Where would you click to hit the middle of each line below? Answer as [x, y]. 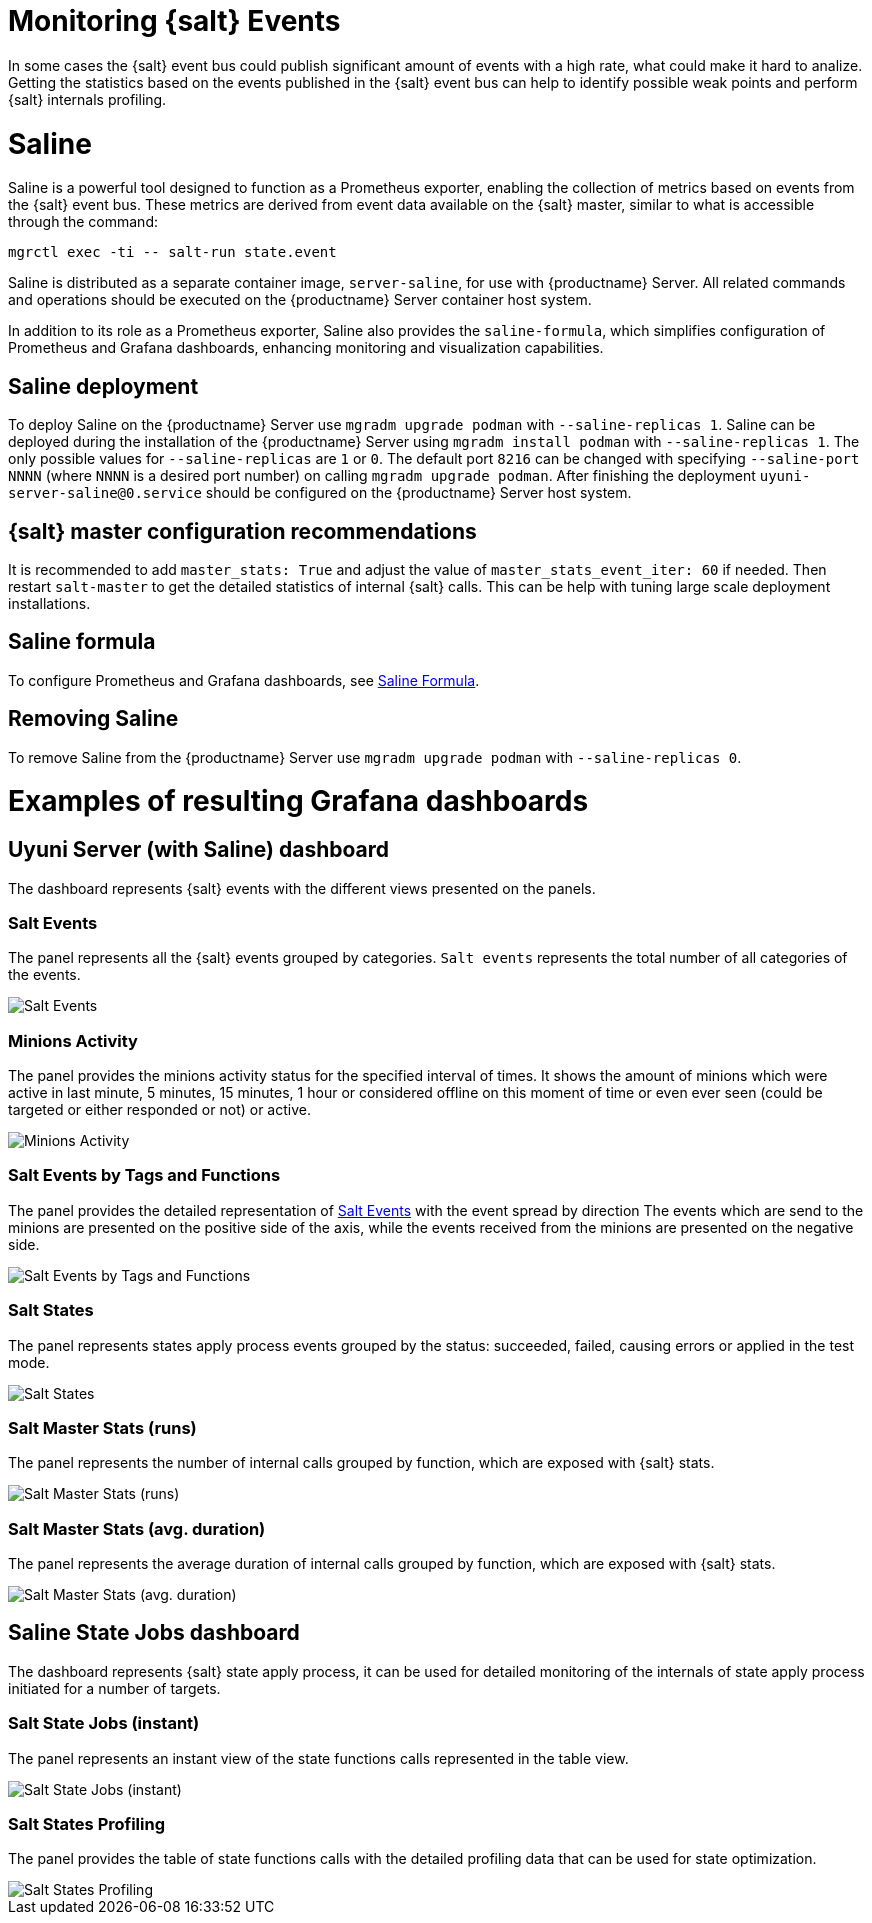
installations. [49, 603]
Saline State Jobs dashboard [154, 1633]
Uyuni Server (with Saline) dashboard [199, 850]
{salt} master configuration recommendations [242, 531]
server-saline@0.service [105, 493]
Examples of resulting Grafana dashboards [298, 801]
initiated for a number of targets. [114, 1688]
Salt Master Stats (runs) [102, 1427]
